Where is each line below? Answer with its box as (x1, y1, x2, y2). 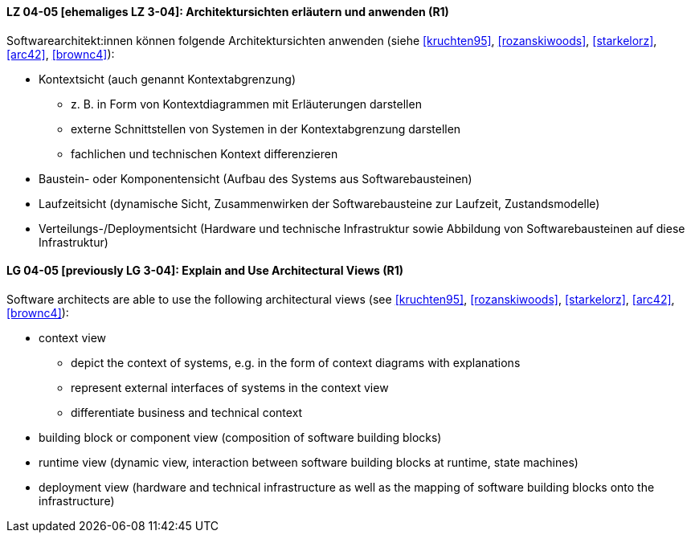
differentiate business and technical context (71, 405, 303, 419)
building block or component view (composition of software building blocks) (39, 430, 442, 444)
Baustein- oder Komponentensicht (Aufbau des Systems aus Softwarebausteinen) (39, 171, 472, 186)
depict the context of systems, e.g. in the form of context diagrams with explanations (71, 355, 521, 370)
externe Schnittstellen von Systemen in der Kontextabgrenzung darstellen (71, 121, 461, 136)
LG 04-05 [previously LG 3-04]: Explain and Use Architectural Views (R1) (6, 263, 404, 278)
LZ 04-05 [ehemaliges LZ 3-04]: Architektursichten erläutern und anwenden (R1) (6, 5, 449, 18)
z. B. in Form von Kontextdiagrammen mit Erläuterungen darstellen (71, 96, 422, 111)
